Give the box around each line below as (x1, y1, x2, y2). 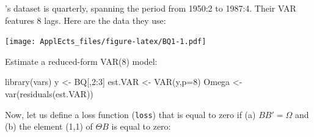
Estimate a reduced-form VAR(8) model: (5, 54, 158, 67)
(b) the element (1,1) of (5, 120, 93, 133)
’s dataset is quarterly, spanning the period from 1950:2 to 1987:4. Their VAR (5, 2, 296, 14)
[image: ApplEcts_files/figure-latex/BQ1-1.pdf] (5, 37, 206, 46)
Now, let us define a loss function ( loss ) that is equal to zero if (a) (5, 108, 256, 120)
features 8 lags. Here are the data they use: (5, 13, 166, 26)
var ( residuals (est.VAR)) (5, 87, 93, 100)
